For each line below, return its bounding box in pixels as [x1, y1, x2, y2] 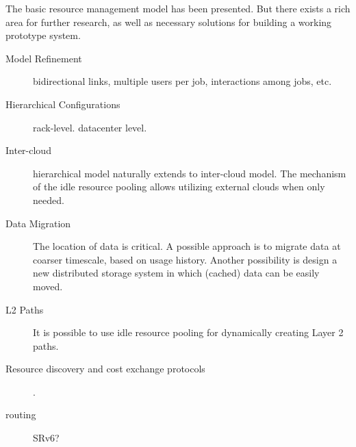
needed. [33, 192, 64, 207]
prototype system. [5, 28, 81, 42]
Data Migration [5, 216, 71, 230]
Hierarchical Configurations [5, 97, 120, 111]
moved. [33, 279, 63, 293]
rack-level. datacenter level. [33, 120, 147, 134]
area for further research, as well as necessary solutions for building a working [5, 14, 332, 29]
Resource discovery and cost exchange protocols [5, 361, 205, 376]
